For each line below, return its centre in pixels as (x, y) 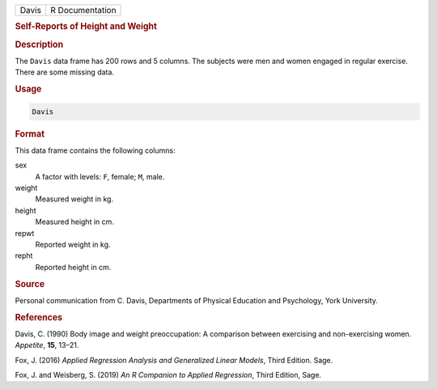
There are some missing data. (65, 72)
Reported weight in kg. (73, 244)
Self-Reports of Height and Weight (86, 27)
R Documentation (83, 10)
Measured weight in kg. (74, 199)
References (39, 317)
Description (39, 44)
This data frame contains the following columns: (95, 150)
